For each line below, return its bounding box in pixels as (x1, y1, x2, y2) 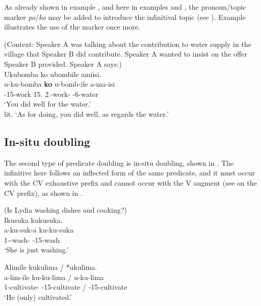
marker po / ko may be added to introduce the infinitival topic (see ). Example (4, 11, 246, 22)
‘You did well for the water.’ (4, 98, 91, 109)
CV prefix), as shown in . (4, 187, 83, 198)
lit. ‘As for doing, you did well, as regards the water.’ (4, 108, 169, 119)
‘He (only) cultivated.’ (4, 291, 72, 302)
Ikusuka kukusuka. (4, 214, 63, 225)
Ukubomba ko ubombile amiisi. (4, 68, 101, 79)
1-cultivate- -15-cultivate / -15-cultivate (4, 282, 127, 292)
